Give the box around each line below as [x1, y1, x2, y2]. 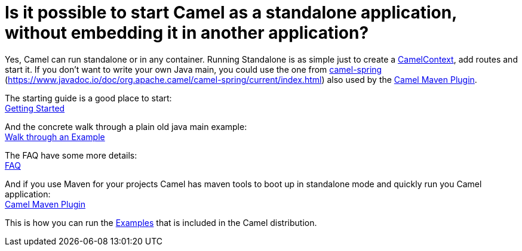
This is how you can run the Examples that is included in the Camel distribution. [5, 217, 317, 228]
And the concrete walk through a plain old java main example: [5, 121, 247, 132]
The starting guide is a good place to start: [5, 92, 172, 103]
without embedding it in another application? [5, 23, 369, 43]
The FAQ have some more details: [5, 150, 137, 160]
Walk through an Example [5, 131, 105, 142]
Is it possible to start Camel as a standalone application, [5, 2, 457, 23]
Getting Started [5, 103, 65, 113]
